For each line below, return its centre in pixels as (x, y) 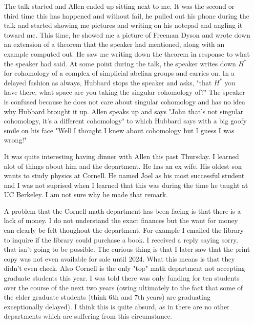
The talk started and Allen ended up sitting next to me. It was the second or (119, 6)
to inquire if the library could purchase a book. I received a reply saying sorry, (121, 239)
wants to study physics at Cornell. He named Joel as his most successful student (124, 175)
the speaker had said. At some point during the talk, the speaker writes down (120, 63)
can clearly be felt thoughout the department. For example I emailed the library (124, 230)
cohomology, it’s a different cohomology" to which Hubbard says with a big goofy (126, 121)
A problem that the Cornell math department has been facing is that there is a (122, 211)
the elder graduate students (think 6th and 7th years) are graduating (107, 297)
